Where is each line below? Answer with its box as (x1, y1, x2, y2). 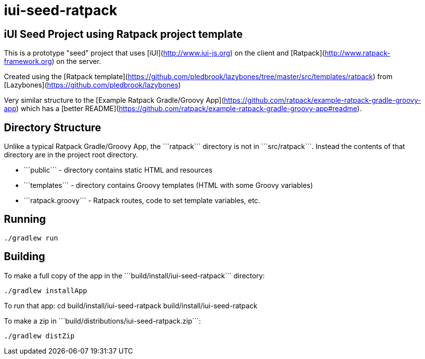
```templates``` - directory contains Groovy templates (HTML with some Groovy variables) (24, 181, 313, 190)
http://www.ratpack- (325, 49, 391, 58)
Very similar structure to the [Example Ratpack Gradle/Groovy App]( (4, 96, 224, 105)
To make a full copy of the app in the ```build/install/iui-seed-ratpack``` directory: (4, 271, 265, 280)
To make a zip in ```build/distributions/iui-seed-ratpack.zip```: (4, 316, 201, 325)
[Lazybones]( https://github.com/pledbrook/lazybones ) (4, 81, 181, 90)
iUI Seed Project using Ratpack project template (4, 28, 243, 40)
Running (4, 213, 46, 226)
